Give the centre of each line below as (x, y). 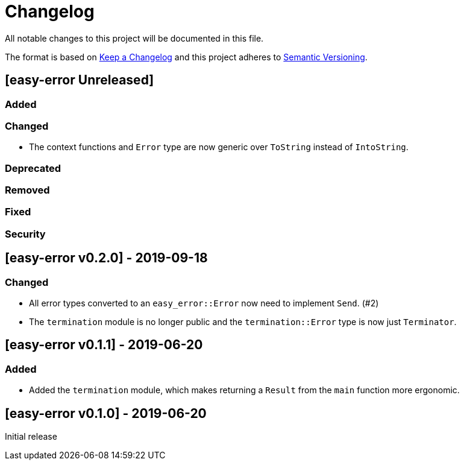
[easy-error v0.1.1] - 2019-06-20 (104, 345)
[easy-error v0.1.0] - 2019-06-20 (106, 413)
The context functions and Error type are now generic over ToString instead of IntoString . (219, 147)
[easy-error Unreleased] (80, 80)
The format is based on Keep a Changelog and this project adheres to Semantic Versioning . (186, 57)
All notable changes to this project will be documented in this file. (134, 38)
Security (25, 234)
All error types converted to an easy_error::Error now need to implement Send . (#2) (204, 303)
